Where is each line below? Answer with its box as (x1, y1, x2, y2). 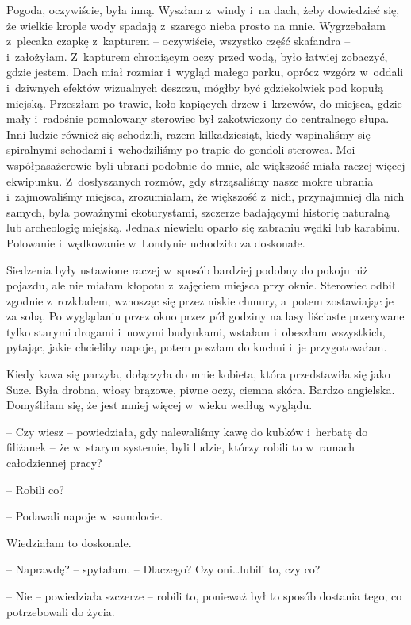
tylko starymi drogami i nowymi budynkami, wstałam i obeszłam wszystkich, (6, 323, 386, 339)
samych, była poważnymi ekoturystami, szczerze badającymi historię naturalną (6, 203, 390, 220)
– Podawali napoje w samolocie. (6, 508, 163, 524)
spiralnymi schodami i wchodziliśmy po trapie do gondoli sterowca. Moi (6, 141, 355, 158)
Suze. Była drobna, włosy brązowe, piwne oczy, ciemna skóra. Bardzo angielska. (6, 381, 395, 397)
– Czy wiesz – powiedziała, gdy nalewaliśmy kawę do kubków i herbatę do (6, 423, 368, 439)
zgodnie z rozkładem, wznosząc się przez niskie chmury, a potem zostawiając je (6, 292, 394, 309)
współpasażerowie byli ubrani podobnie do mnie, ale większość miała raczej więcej (6, 156, 405, 173)
